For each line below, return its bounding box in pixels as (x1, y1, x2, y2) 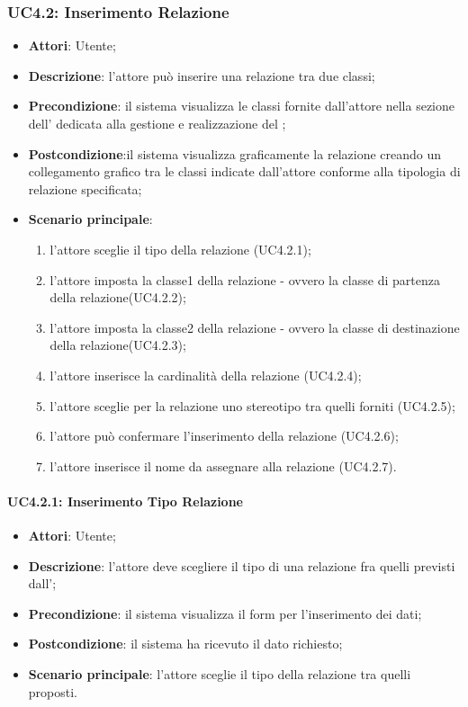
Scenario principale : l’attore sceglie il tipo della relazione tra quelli (28, 665, 411, 684)
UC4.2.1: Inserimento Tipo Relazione (7, 491, 243, 510)
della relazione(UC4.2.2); (49, 288, 186, 307)
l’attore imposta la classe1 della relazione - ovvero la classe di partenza (49, 270, 440, 289)
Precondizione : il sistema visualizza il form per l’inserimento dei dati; (28, 604, 422, 622)
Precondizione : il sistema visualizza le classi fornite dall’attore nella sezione (28, 96, 454, 115)
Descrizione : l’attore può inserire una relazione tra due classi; (28, 66, 375, 85)
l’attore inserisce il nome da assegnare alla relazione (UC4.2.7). (49, 456, 397, 475)
